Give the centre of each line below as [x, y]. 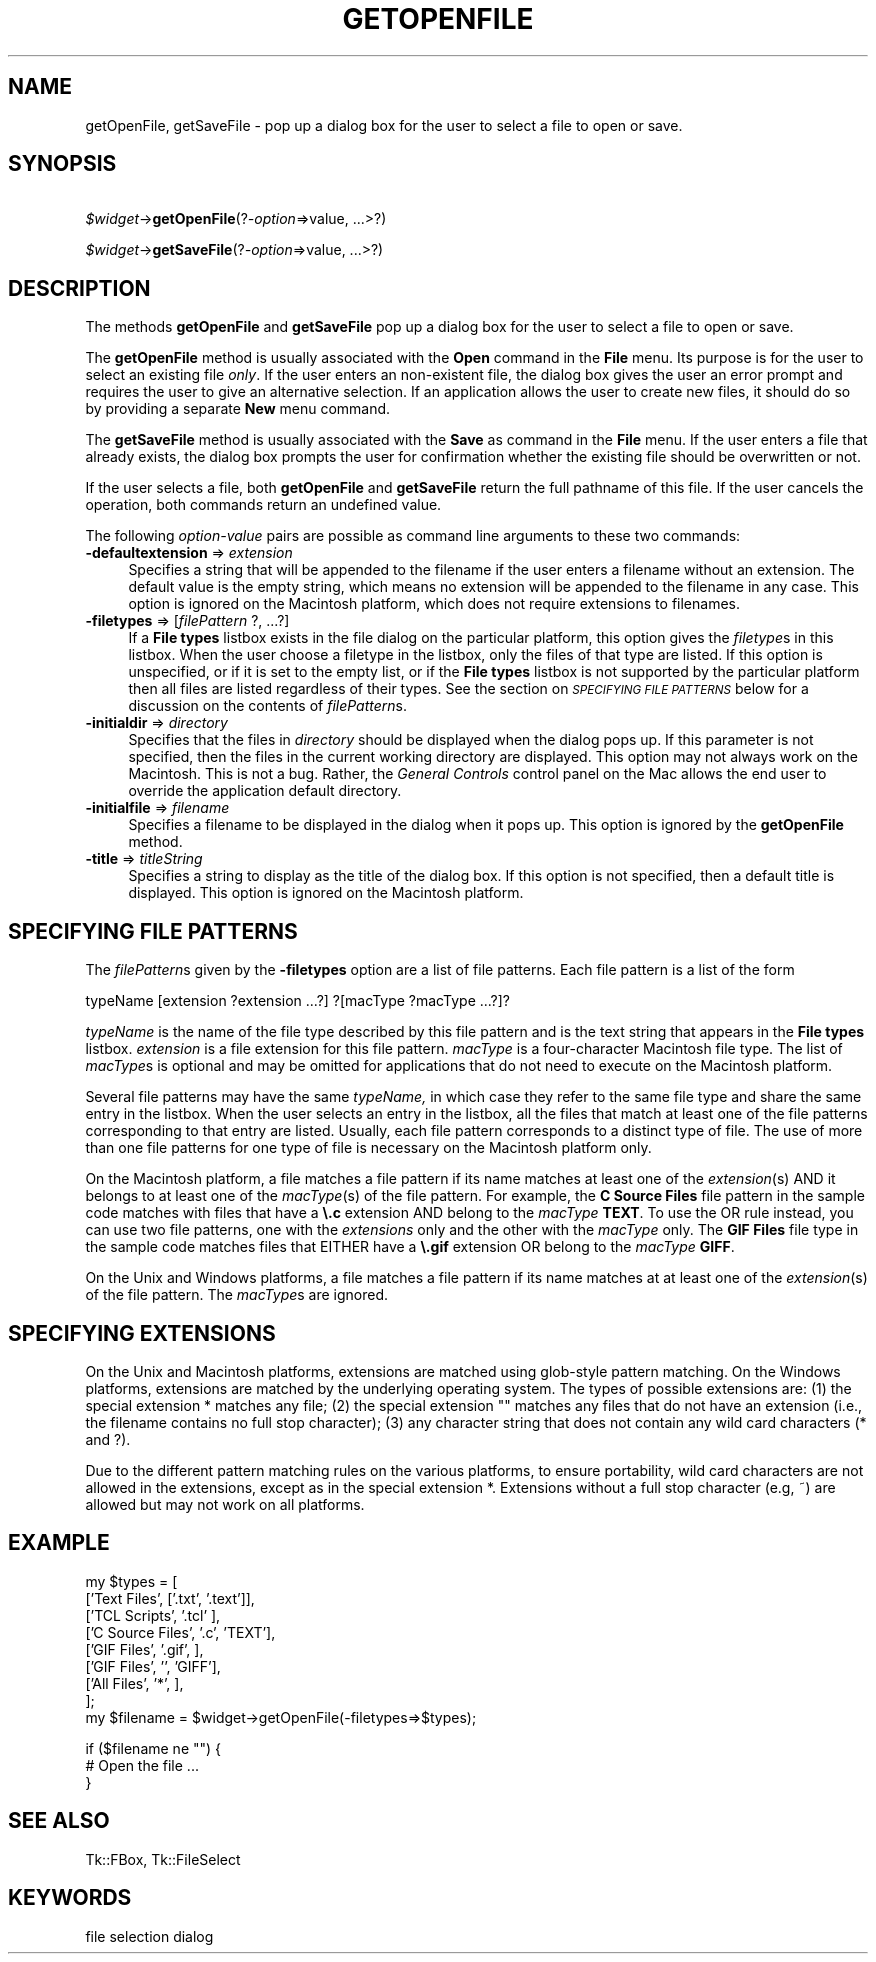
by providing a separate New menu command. [238, 409]
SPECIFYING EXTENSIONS [142, 1333]
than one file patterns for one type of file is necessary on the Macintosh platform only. [368, 1148]
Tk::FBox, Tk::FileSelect [163, 1859]
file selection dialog [149, 1936]
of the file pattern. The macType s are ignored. [237, 1295]
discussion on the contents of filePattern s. [268, 706]
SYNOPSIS [62, 164]
